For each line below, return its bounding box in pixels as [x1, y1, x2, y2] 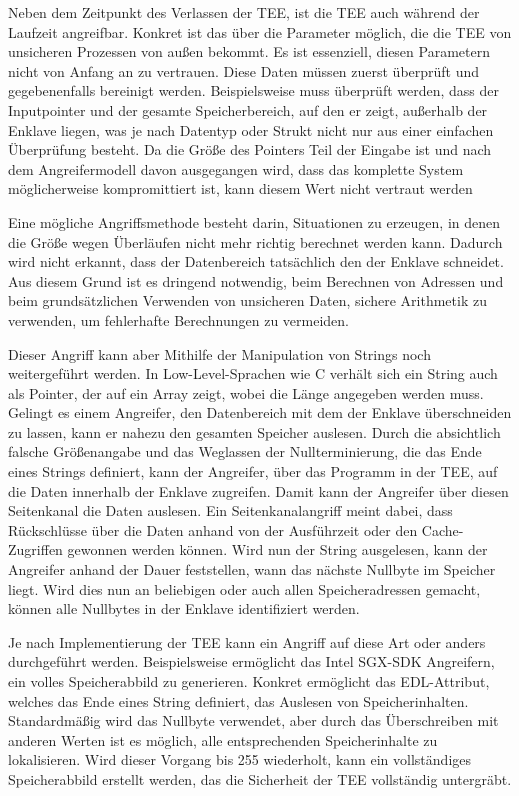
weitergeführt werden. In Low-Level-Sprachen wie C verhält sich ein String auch [8, 363, 498, 384]
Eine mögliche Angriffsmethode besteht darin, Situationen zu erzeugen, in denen [8, 211, 501, 232]
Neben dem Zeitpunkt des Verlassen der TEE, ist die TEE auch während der [8, 2, 480, 22]
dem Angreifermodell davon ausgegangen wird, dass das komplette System [8, 158, 464, 179]
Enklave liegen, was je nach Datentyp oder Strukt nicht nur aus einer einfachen [8, 119, 494, 140]
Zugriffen [8, 539, 63, 560]
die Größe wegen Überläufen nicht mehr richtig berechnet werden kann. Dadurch [8, 231, 503, 252]
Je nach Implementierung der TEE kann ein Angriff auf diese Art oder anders [8, 631, 486, 652]
